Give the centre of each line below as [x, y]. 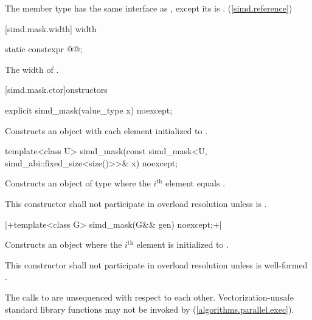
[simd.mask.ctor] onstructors [56, 90]
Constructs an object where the [64, 244]
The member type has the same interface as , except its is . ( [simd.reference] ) [149, 8]
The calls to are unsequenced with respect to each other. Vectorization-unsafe [149, 297]
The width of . [32, 69]
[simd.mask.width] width [51, 28]
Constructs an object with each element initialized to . [106, 130]
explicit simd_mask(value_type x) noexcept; [89, 110]
